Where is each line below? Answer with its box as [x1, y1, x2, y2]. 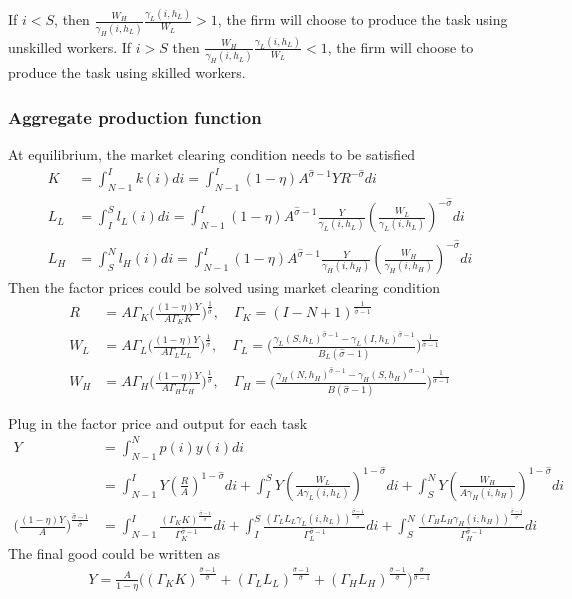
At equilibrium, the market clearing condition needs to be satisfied [8, 144, 416, 165]
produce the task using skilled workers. [8, 62, 246, 83]
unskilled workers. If [8, 36, 132, 57]
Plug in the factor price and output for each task [8, 412, 308, 433]
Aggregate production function [8, 104, 262, 129]
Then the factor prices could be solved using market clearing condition [8, 277, 441, 298]
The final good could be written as [8, 542, 221, 563]
